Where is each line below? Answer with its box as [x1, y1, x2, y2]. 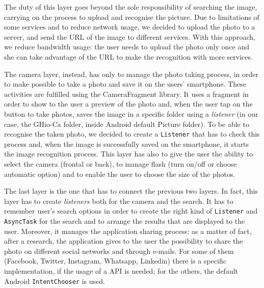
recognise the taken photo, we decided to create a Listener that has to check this [4, 128, 260, 139]
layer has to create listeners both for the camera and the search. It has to [4, 195, 233, 206]
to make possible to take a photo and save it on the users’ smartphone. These [4, 78, 247, 89]
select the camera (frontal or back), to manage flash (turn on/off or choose [4, 158, 237, 169]
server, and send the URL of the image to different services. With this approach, [4, 31, 255, 42]
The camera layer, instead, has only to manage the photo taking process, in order [4, 68, 259, 79]
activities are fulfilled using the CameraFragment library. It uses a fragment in [4, 88, 249, 99]
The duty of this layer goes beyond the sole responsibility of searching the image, [4, 2, 257, 12]
